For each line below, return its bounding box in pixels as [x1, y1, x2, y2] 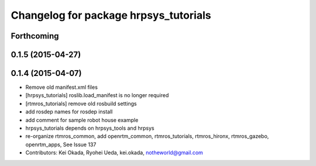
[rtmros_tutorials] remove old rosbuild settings [25, 100, 137, 107]
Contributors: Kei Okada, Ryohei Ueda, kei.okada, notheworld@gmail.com [25, 149, 203, 156]
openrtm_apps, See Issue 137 [25, 141, 97, 148]
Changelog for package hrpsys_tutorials [11, 9, 211, 22]
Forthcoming [11, 31, 59, 41]
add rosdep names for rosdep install [25, 108, 113, 115]
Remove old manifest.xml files [25, 84, 98, 91]
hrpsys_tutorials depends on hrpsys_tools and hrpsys [25, 124, 154, 132]
